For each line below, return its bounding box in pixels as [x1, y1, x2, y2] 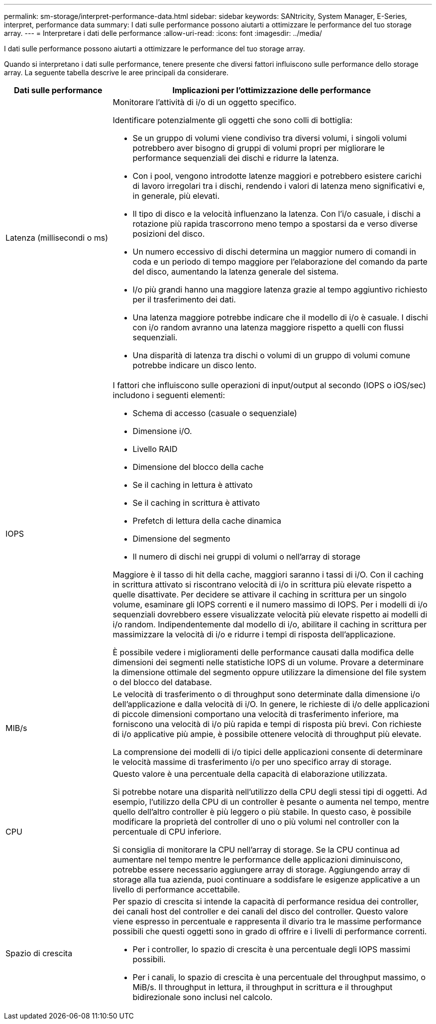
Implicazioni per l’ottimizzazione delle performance [172, 85, 371, 95]
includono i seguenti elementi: [112, 390, 225, 400]
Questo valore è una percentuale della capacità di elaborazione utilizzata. [112, 769, 388, 779]
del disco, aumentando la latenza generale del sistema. [132, 267, 339, 277]
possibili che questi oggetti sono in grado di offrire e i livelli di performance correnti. [112, 926, 427, 936]
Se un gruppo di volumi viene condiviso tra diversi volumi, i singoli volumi [132, 133, 407, 143]
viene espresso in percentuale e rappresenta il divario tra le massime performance [112, 916, 422, 926]
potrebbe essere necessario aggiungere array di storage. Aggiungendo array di [112, 865, 410, 875]
